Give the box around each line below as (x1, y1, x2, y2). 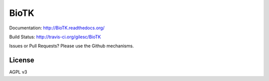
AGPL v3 (9, 69, 27, 75)
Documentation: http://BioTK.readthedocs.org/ (9, 25, 105, 31)
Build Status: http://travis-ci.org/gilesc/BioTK (9, 34, 101, 40)
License (9, 56, 34, 65)
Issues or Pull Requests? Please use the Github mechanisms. (9, 43, 134, 49)
